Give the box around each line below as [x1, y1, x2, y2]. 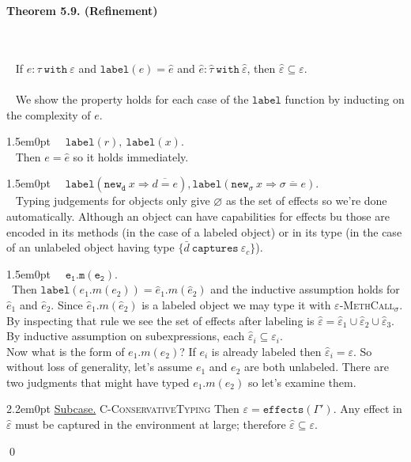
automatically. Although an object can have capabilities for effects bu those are [6, 207, 390, 224]
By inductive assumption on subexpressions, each [6, 328, 245, 344]
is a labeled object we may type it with [141, 296, 331, 312]
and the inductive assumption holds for [210, 281, 400, 297]
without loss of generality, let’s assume [6, 358, 193, 375]
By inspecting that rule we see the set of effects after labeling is [6, 312, 315, 328]
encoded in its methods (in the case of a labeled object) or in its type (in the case [6, 223, 402, 240]
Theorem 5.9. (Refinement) [6, 2, 158, 18]
